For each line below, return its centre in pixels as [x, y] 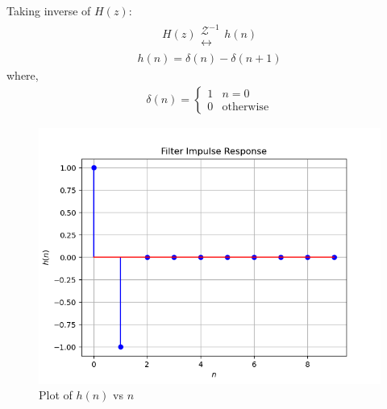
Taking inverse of [49, 10]
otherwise [246, 107]
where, [23, 75]
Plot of [56, 395]
